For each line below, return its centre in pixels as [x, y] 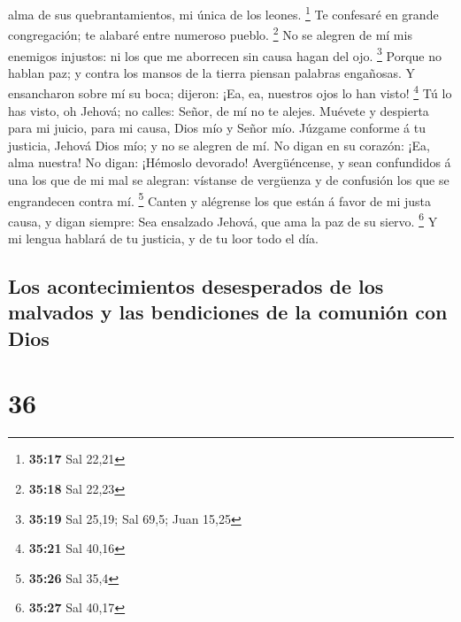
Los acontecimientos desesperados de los [196, 286]
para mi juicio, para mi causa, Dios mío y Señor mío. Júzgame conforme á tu [217, 128]
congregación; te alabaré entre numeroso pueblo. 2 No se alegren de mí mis [210, 33]
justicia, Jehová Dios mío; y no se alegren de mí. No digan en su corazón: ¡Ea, [219, 145]
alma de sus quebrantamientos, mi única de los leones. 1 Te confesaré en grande [223, 13]
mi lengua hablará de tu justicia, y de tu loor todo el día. [163, 238]
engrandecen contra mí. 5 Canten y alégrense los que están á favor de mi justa [219, 199]
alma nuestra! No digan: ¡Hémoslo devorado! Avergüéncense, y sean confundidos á [230, 162]
